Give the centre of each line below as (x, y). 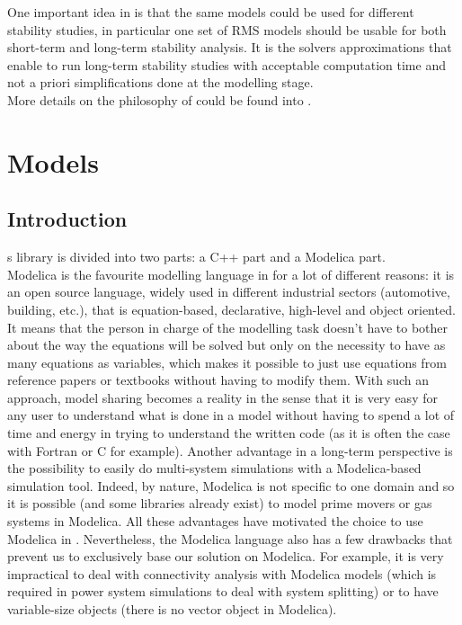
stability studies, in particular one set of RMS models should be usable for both (227, 29)
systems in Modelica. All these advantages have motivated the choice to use (215, 521)
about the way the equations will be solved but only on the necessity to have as (227, 345)
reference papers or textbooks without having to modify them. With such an (218, 380)
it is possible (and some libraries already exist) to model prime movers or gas (220, 503)
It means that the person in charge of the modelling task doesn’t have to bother (228, 327)
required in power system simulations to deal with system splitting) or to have (223, 591)
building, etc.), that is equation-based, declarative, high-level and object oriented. (231, 309)
